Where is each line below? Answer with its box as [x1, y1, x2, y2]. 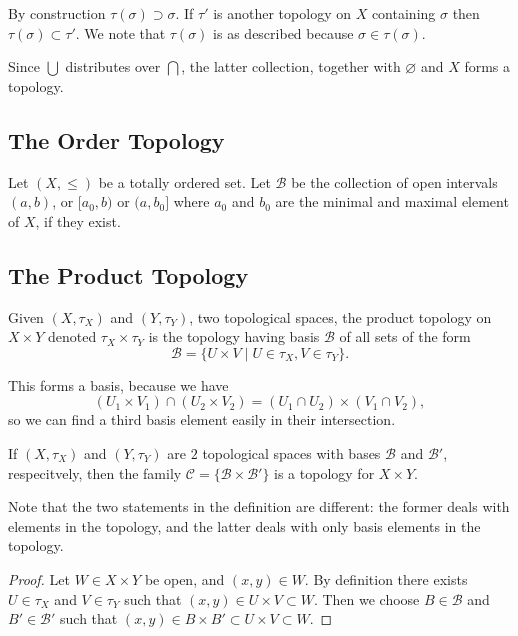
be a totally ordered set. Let [98, 171, 271, 192]
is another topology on [213, 3, 351, 23]
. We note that [75, 22, 166, 43]
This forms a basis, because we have [8, 374, 229, 395]
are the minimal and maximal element [275, 191, 509, 212]
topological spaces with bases [202, 442, 381, 463]
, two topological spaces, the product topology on [189, 306, 492, 327]
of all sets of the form [339, 326, 471, 347]
